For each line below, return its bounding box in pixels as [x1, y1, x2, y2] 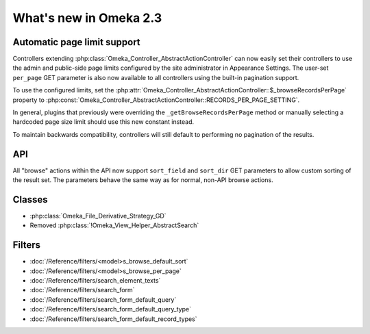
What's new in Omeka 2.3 [12, 10, 162, 25]
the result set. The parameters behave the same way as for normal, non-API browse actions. [12, 176, 273, 184]
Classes [12, 194, 48, 205]
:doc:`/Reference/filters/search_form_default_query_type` [29, 305, 192, 313]
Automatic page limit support [12, 36, 140, 48]
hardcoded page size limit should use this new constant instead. [12, 118, 195, 126]
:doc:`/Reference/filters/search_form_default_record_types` [29, 315, 198, 323]
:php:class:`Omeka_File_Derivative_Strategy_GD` [29, 212, 167, 220]
